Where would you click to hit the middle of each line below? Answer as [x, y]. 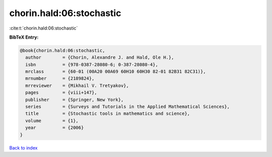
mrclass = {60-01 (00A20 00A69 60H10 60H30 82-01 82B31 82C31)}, [116, 72]
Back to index [23, 147]
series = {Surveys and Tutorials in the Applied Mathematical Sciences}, [128, 107]
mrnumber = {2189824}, [60, 78]
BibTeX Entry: [24, 37]
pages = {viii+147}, [61, 93]
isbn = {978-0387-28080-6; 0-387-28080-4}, [92, 64]
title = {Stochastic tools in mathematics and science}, [108, 114]
